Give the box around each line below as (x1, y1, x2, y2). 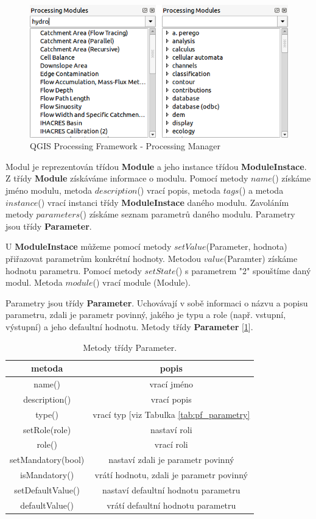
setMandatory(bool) (10, 453, 85, 466)
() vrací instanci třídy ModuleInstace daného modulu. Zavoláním (38, 196, 289, 208)
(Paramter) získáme (223, 252, 298, 264)
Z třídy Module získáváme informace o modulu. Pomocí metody (5, 172, 248, 185)
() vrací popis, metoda (137, 184, 221, 197)
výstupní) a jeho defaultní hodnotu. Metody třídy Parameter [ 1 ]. (5, 320, 253, 333)
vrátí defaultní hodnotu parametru (107, 498, 236, 511)
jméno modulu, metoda (5, 184, 92, 197)
